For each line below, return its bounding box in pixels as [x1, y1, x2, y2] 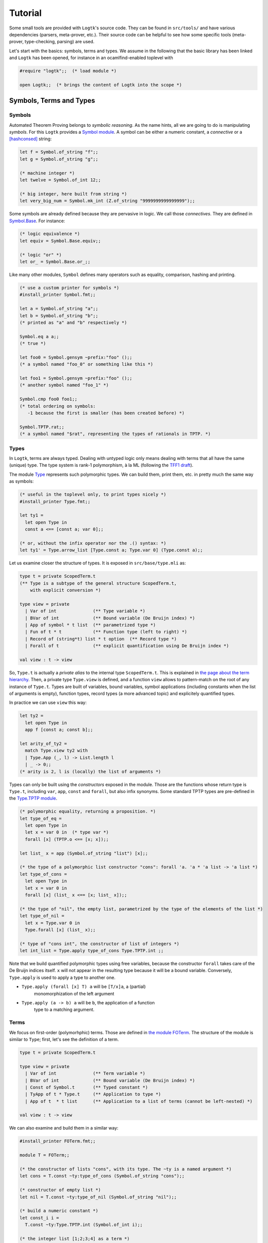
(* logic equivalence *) [19, 231, 80, 237]
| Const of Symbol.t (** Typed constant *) [25, 1084, 148, 1090]
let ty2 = [19, 713, 44, 718]
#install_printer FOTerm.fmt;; [19, 1139, 96, 1144]
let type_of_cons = [19, 871, 67, 877]
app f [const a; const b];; [25, 727, 93, 733]
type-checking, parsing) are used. [24, 39, 95, 45]
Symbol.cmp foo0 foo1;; [19, 396, 78, 402]
